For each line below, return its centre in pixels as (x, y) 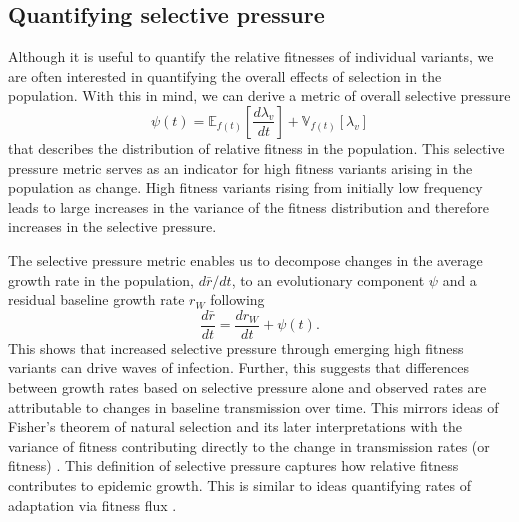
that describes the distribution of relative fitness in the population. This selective (256, 147)
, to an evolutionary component (328, 279)
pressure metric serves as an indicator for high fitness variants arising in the (240, 167)
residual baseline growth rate (96, 299)
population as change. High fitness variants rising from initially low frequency (245, 187)
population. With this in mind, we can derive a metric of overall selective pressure (259, 95)
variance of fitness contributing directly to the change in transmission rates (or (249, 445)
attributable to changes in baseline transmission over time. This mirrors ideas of (253, 406)
